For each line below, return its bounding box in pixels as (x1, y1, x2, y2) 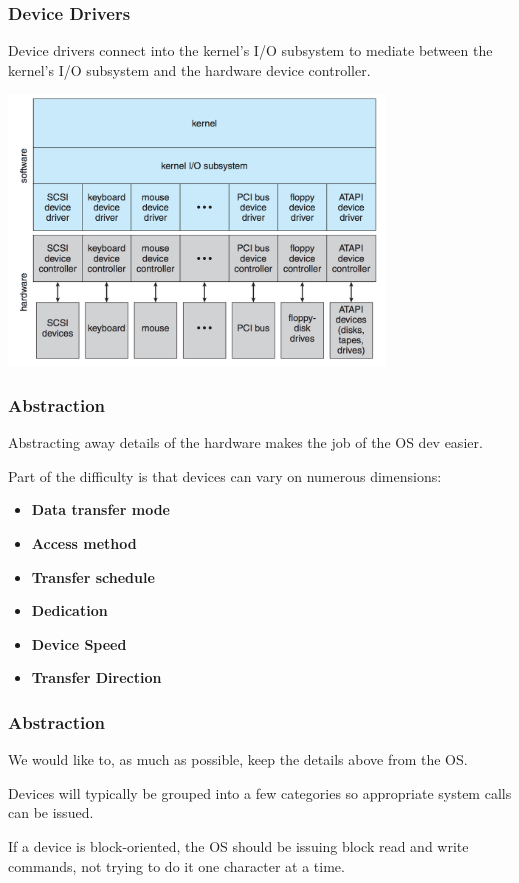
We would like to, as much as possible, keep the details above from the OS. (8, 749, 468, 770)
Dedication (31, 600, 108, 621)
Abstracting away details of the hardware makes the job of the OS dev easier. (8, 432, 483, 453)
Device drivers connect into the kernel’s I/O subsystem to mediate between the (8, 40, 493, 61)
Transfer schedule (31, 566, 155, 587)
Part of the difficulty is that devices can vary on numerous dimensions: (8, 465, 442, 486)
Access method (31, 533, 137, 554)
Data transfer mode (31, 499, 170, 520)
